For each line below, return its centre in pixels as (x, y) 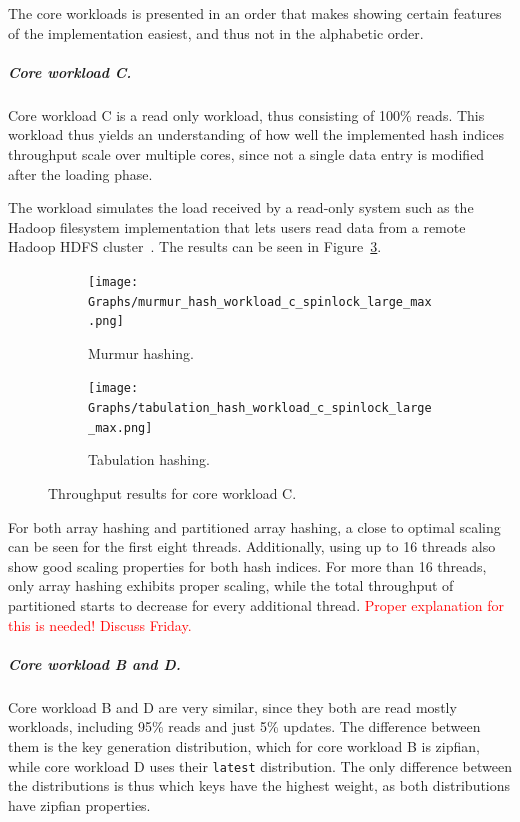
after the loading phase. (80, 173)
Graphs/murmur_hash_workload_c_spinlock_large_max (260, 301)
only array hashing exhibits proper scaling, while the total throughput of (231, 585)
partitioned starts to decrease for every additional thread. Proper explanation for (256, 605)
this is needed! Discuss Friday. (100, 624)
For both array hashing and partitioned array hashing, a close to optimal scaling (254, 526)
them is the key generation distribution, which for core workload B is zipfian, (244, 745)
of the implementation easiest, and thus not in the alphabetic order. (216, 32)
